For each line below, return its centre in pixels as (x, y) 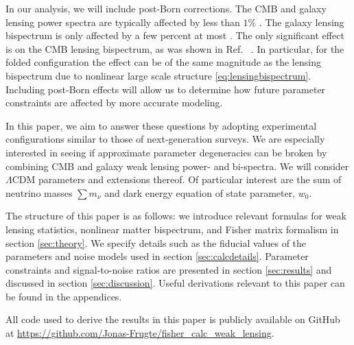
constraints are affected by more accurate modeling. (114, 103)
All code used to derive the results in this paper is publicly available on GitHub (173, 319)
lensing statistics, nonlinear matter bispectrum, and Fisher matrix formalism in (172, 229)
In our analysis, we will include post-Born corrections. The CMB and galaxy (166, 8)
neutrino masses (39, 192)
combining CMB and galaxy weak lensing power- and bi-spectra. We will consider (177, 166)
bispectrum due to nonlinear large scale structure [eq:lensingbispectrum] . (158, 75)
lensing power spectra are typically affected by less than (123, 22)
